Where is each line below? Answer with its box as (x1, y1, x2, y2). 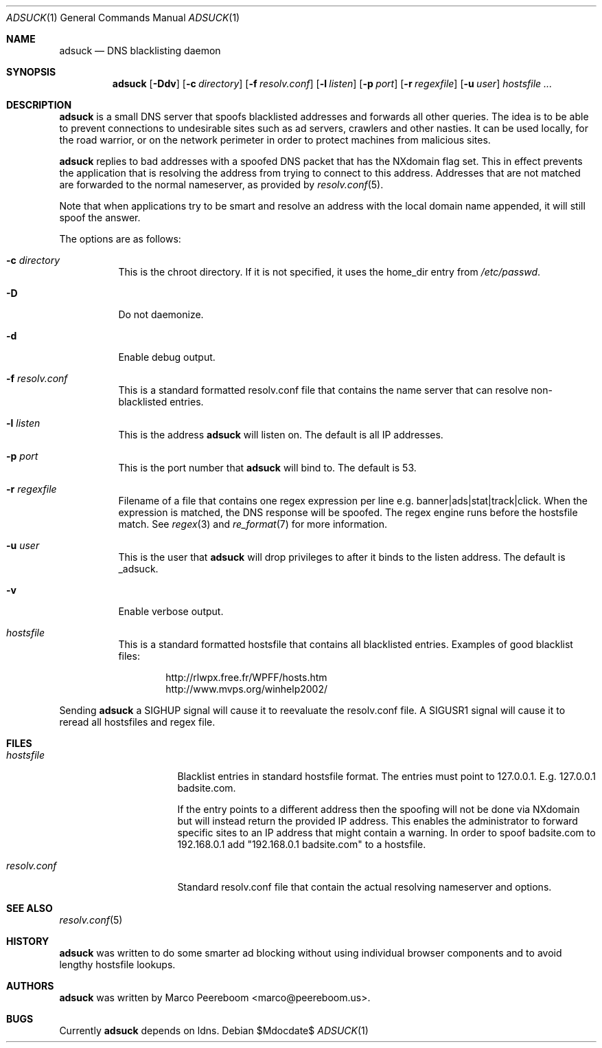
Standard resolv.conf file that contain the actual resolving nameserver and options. (177, 881, 552, 893)
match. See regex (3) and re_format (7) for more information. (118, 518, 387, 530)
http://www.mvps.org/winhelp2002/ (165, 683, 327, 695)
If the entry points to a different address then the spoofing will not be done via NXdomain (177, 803, 580, 815)
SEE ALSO (6, 902, 53, 914)
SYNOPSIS (6, 66, 56, 78)
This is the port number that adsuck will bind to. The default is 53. (118, 462, 417, 473)
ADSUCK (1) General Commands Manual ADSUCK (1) (6, 12, 240, 23)
